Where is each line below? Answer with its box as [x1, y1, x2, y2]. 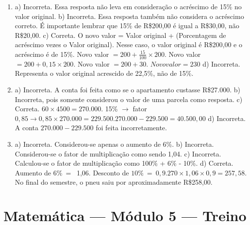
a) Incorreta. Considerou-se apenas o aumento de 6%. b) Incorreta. [15, 138, 214, 149]
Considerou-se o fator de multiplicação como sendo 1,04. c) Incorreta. [15, 148, 221, 158]
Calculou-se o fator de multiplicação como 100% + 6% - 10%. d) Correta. [15, 158, 233, 168]
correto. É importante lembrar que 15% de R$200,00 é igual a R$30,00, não [15, 20, 239, 31]
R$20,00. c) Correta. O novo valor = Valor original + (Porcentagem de [15, 30, 226, 40]
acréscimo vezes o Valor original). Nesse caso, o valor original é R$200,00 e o [15, 39, 242, 50]
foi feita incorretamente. [96, 122, 167, 133]
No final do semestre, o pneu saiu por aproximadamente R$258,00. [15, 177, 213, 187]
